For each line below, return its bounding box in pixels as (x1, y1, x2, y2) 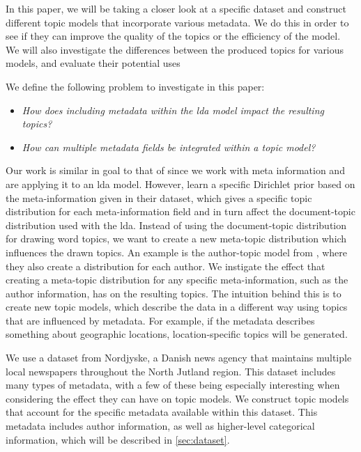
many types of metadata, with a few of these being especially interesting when (6, 377, 340, 392)
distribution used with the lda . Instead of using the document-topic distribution (6, 217, 347, 232)
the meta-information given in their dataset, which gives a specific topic (6, 190, 312, 205)
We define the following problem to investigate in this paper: (6, 79, 265, 93)
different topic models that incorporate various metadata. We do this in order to (6, 15, 349, 29)
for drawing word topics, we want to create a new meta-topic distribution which (6, 231, 347, 246)
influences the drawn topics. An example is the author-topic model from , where (6, 244, 347, 259)
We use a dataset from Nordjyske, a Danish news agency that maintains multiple (6, 350, 352, 365)
